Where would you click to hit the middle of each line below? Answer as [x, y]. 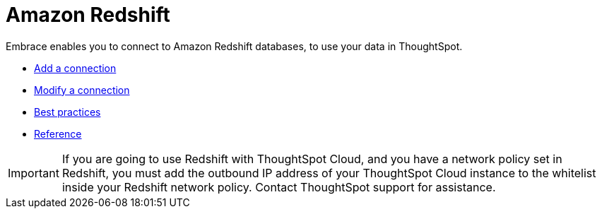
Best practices [67, 112]
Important [34, 173]
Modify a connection [82, 90]
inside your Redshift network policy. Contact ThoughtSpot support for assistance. [279, 187]
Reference [58, 133]
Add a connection [75, 68]
